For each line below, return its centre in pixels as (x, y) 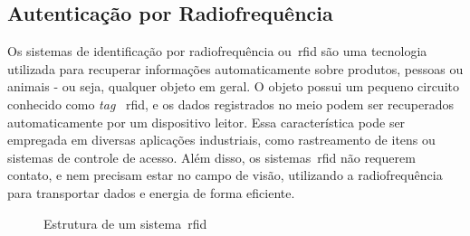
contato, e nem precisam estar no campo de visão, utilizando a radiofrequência (225, 175)
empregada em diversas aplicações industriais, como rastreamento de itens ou (221, 140)
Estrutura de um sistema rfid (125, 223)
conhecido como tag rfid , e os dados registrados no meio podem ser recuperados (230, 104)
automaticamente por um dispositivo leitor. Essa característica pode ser (206, 122)
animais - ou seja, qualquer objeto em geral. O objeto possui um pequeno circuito (233, 86)
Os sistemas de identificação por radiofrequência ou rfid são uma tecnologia (217, 51)
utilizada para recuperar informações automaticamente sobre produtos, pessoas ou (235, 68)
